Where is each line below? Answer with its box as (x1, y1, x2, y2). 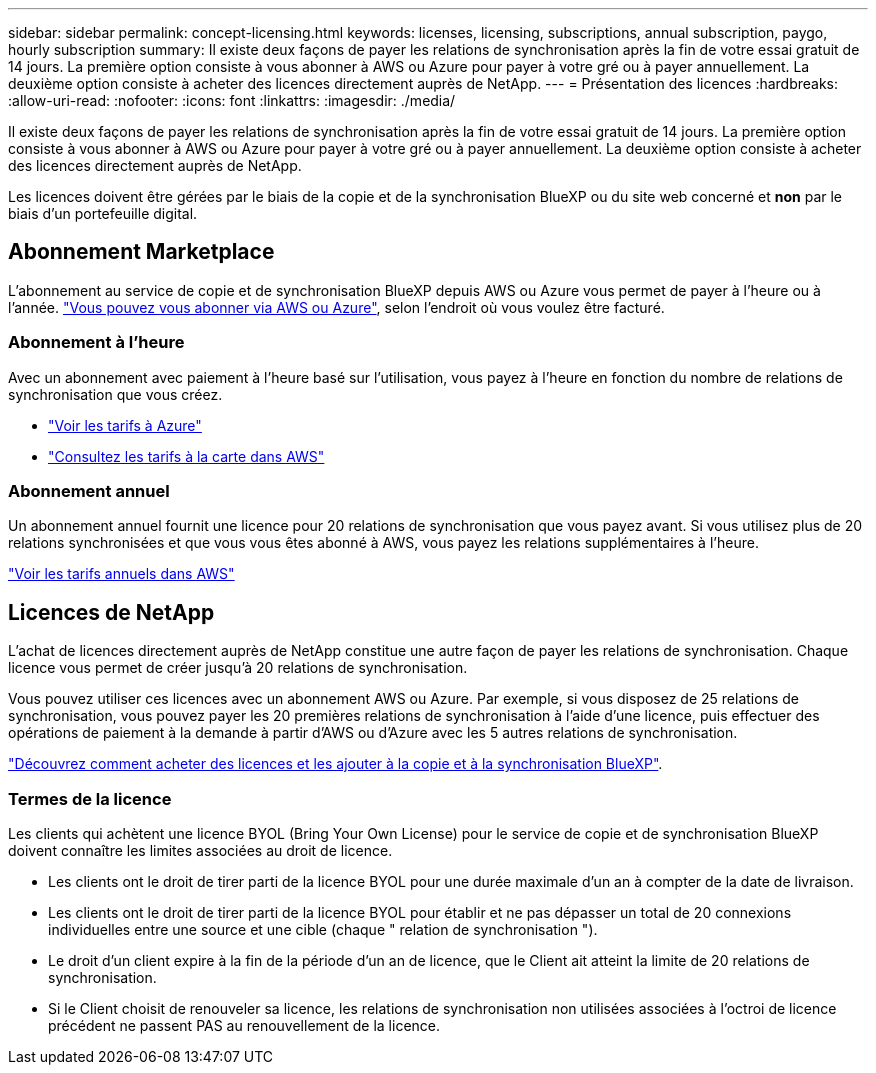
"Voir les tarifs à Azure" (48, 416, 202, 434)
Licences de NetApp (8, 599, 215, 625)
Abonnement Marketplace (8, 239, 275, 265)
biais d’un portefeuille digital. (8, 205, 198, 222)
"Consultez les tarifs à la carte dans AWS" (48, 447, 325, 465)
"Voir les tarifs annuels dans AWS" (8, 565, 235, 583)
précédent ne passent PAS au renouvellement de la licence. (48, 1016, 441, 1034)
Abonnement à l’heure (8, 332, 185, 353)
